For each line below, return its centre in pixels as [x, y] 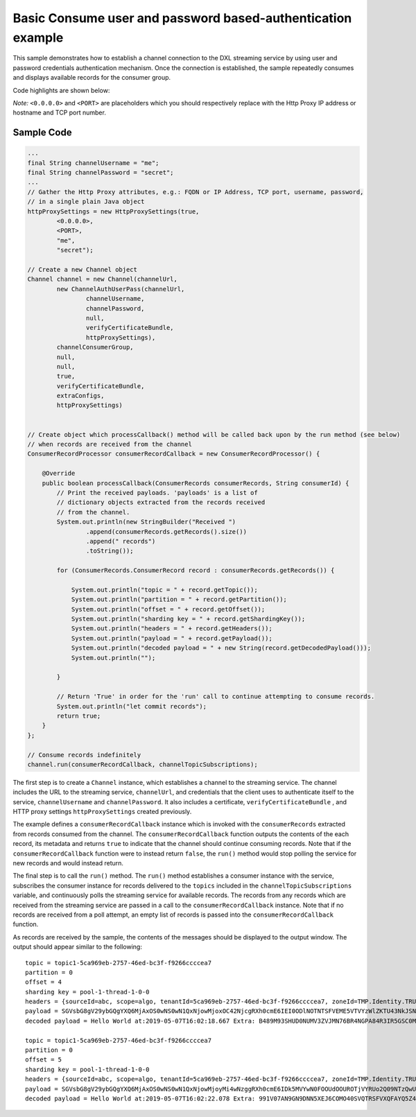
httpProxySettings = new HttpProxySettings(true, [113, 211]
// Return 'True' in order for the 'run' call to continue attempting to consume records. [216, 696]
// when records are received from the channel [110, 444]
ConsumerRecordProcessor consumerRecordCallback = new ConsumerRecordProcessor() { [174, 454]
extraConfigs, [80, 396]
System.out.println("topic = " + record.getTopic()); [164, 590]
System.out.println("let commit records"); [132, 706]
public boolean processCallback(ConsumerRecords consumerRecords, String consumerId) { [196, 483]
